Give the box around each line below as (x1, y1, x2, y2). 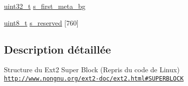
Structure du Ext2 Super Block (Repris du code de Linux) (4, 64, 180, 75)
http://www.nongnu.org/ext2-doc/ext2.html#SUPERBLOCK (4, 75, 184, 82)
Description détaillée (4, 41, 111, 57)
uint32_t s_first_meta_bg (4, 1, 86, 11)
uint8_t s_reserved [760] (4, 17, 79, 28)
